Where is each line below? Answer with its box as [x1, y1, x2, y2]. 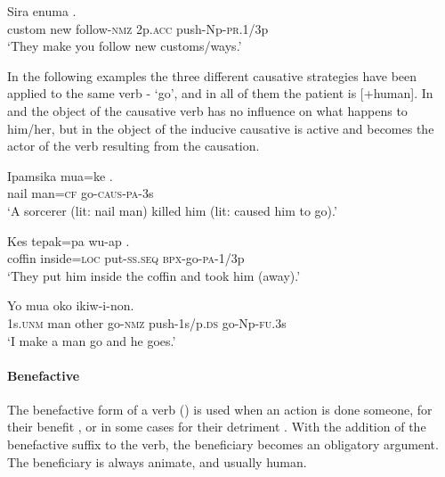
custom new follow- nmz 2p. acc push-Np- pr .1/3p [7, 19, 269, 37]
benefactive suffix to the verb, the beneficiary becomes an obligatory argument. [7, 435, 439, 454]
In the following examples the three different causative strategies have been [7, 66, 417, 85]
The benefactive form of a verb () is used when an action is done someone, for [7, 399, 433, 418]
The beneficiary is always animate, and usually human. [7, 452, 307, 471]
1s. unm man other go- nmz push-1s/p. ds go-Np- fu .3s [7, 313, 287, 332]
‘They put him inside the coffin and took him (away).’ [7, 266, 301, 284]
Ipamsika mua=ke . [7, 166, 113, 185]
